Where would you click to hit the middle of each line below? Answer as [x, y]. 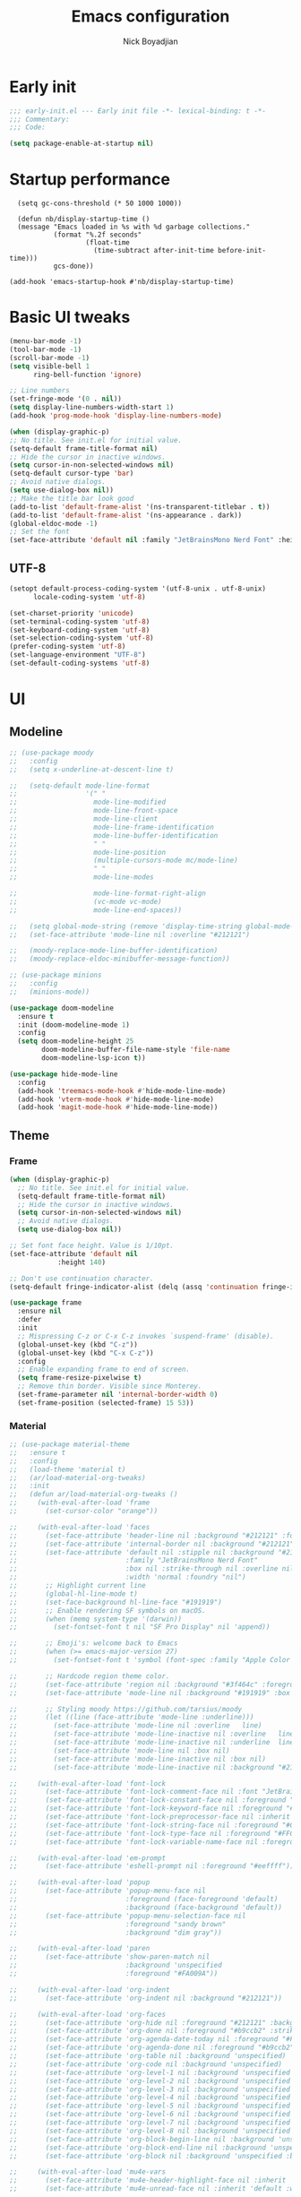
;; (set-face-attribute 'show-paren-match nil [110, 1957]
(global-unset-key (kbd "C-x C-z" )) [86, 1353]
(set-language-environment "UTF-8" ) [77, 655]
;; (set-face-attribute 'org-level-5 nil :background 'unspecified [150, 2106]
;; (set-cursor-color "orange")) [84, 1512]
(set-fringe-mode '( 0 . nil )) [66, 399]
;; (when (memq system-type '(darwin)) [95, 1619]
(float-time [107, 243]
